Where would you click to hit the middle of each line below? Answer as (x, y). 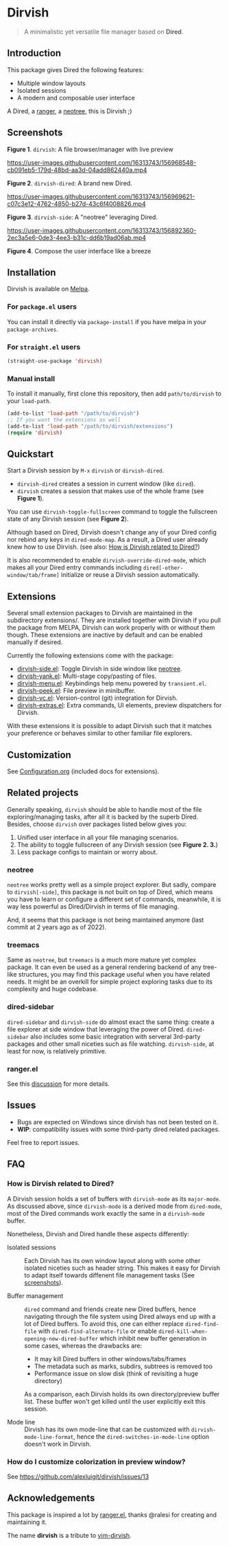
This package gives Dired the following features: (75, 69)
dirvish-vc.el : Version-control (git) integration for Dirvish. (97, 698)
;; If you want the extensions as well (64, 420)
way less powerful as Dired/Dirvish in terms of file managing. (93, 907)
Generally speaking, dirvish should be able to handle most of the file (105, 809)
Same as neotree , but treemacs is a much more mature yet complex (102, 960)
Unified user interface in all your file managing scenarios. (98, 837)
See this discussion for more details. (58, 1084)
